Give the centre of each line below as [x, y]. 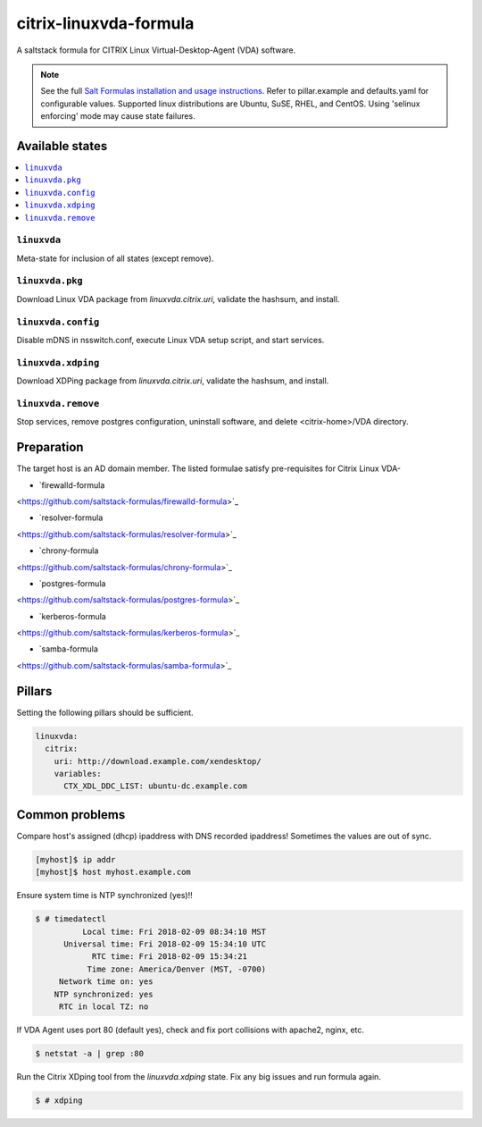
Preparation [50, 447]
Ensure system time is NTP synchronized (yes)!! [104, 896]
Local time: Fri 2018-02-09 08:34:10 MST [174, 931]
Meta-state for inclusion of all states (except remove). [115, 258]
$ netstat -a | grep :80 [90, 1053]
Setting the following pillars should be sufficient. [105, 712]
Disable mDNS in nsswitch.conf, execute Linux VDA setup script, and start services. [170, 340]
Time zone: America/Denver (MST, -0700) [177, 969]
